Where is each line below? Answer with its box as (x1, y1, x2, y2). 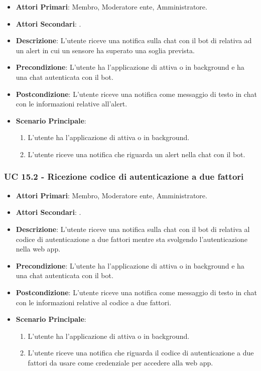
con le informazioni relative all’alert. (16, 98, 127, 109)
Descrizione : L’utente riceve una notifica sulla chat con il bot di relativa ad (16, 35, 252, 46)
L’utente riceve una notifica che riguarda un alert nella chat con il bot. (28, 149, 245, 159)
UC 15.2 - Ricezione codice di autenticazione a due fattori (4, 170, 244, 183)
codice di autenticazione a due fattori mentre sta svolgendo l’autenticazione (16, 233, 247, 244)
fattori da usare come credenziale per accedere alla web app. (28, 357, 213, 367)
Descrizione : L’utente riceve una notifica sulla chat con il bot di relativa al (16, 223, 250, 234)
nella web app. (16, 243, 61, 254)
